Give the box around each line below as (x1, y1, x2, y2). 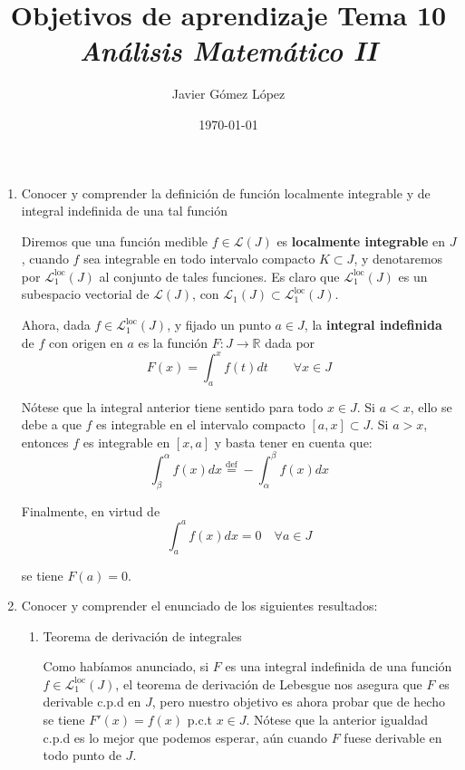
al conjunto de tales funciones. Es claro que (99, 266, 340, 285)
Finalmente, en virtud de (21, 501, 160, 520)
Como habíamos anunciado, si (43, 657, 209, 676)
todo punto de (43, 746, 121, 765)
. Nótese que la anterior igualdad (246, 710, 428, 729)
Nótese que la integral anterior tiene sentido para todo (21, 397, 324, 416)
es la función (138, 332, 208, 351)
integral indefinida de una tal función (21, 201, 228, 220)
